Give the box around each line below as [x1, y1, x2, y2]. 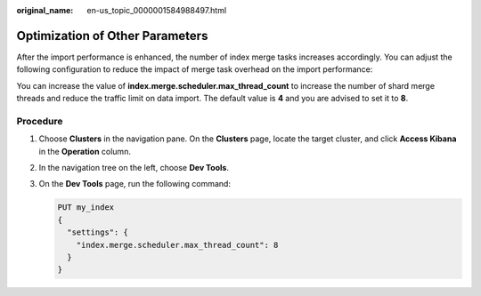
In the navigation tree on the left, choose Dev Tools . [38, 163, 229, 172]
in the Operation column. [38, 146, 131, 156]
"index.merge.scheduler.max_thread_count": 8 [76, 240, 279, 250]
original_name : [16, 5, 74, 15]
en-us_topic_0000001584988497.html [86, 5, 227, 15]
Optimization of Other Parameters [16, 28, 208, 44]
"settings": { [67, 228, 129, 237]
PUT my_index [57, 203, 115, 212]
